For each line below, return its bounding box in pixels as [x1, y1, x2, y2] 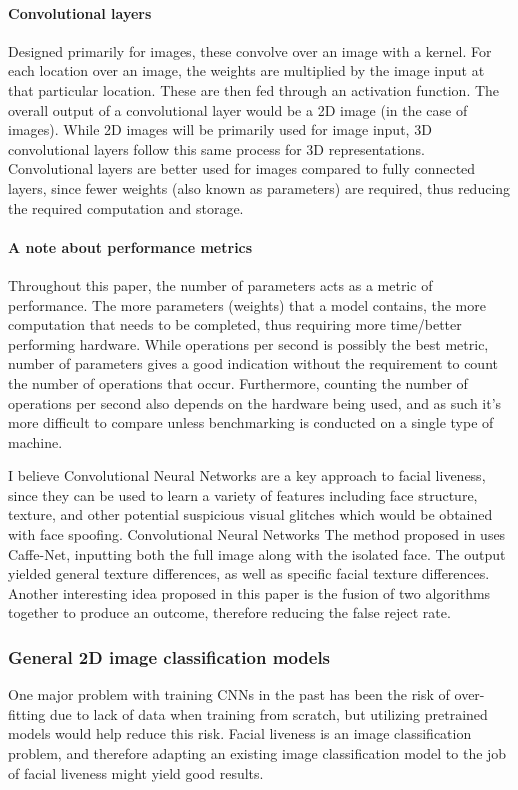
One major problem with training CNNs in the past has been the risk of [8, 684, 450, 705]
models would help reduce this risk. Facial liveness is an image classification [8, 723, 472, 744]
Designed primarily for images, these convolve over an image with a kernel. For [8, 40, 492, 61]
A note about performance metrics [8, 236, 253, 257]
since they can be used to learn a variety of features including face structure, [8, 484, 478, 505]
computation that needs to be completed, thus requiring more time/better [8, 314, 462, 335]
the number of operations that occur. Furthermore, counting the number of [8, 372, 468, 393]
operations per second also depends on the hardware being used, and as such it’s [8, 392, 502, 413]
